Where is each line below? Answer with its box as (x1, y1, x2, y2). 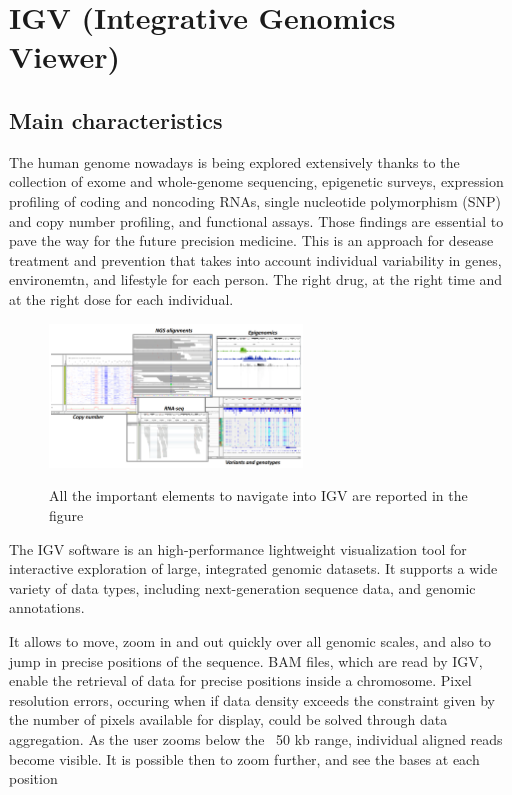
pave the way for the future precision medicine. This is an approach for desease (9, 230, 494, 251)
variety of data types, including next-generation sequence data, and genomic (9, 577, 476, 598)
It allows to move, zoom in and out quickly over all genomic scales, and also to (9, 631, 492, 651)
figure (49, 505, 84, 526)
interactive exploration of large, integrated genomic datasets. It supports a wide (9, 558, 498, 579)
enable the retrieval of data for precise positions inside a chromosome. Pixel (9, 670, 472, 691)
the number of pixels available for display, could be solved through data (9, 709, 448, 730)
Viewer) (9, 36, 120, 77)
